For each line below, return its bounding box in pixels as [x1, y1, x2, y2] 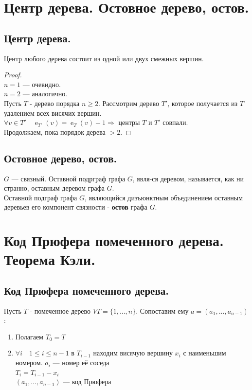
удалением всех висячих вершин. [4, 107, 102, 118]
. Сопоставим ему [136, 305, 189, 316]
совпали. [162, 117, 188, 127]
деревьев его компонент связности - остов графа [4, 202, 147, 212]
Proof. [4, 70, 22, 80]
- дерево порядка [30, 98, 80, 108]
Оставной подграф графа [4, 192, 77, 202]
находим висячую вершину [93, 348, 173, 358]
